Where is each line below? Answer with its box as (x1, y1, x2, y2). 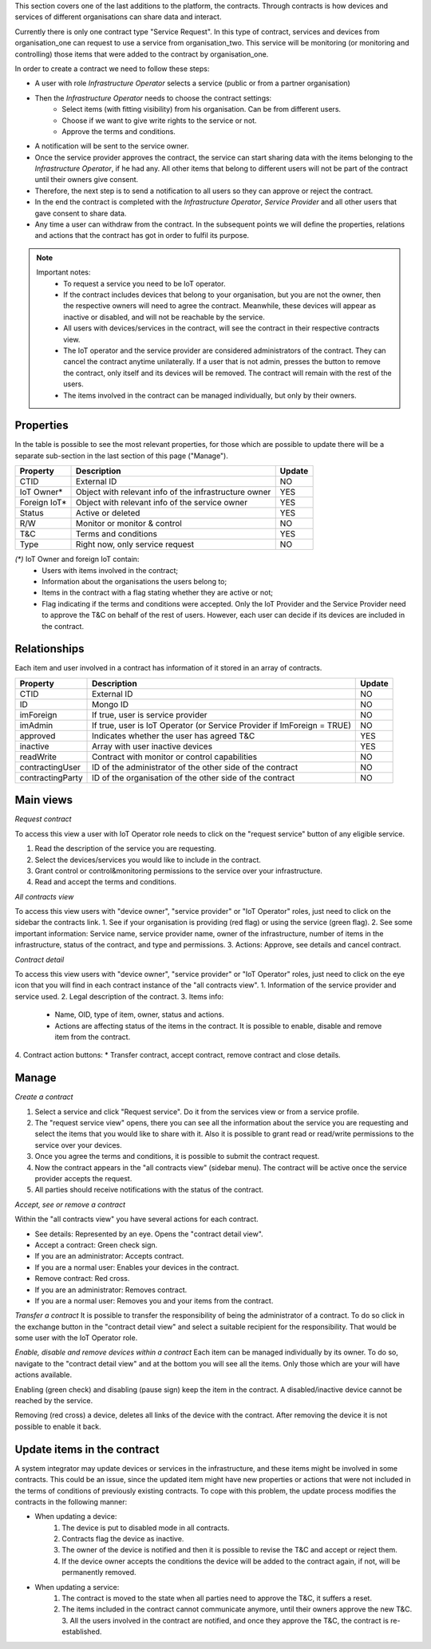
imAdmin (19, 719, 53, 730)
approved (19, 730, 56, 741)
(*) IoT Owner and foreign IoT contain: (14, 555, 140, 564)
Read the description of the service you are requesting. (34, 844, 217, 853)
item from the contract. (54, 1032, 131, 1042)
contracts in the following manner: (14, 1497, 128, 1506)
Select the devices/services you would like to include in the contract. (34, 855, 261, 864)
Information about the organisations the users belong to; (42, 576, 227, 586)
